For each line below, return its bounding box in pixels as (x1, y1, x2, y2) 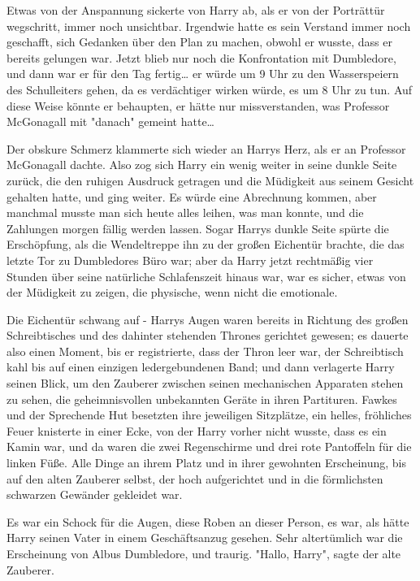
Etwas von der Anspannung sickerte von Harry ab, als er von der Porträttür (6, 2, 385, 18)
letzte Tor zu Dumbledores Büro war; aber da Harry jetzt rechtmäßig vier (6, 251, 374, 268)
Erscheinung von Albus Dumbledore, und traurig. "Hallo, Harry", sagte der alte (6, 545, 401, 561)
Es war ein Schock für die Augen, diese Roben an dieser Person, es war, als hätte (6, 513, 409, 530)
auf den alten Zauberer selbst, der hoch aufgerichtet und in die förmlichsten (6, 470, 383, 487)
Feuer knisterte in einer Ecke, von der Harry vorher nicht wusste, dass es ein (6, 422, 387, 439)
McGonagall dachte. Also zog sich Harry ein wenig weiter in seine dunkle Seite (6, 156, 397, 173)
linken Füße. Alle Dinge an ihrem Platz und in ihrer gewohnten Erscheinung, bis (6, 454, 406, 471)
